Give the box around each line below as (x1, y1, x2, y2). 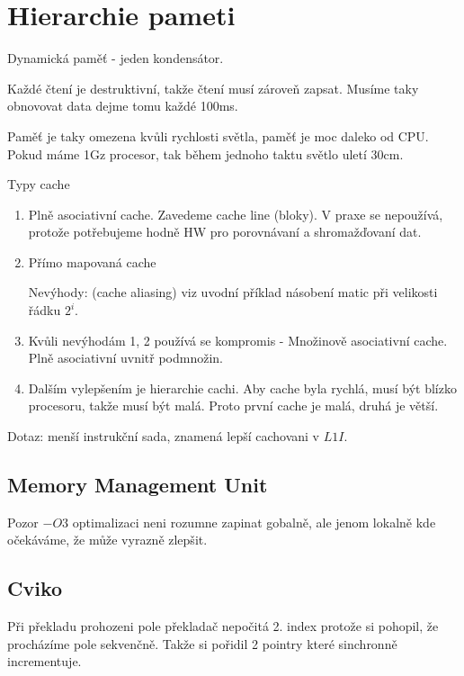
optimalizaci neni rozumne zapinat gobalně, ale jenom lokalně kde (72, 512, 436, 531)
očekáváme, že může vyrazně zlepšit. (7, 530, 208, 549)
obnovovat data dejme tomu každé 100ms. (7, 96, 238, 115)
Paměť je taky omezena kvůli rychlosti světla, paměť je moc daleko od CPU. (7, 126, 429, 145)
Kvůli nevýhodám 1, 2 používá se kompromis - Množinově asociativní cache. (28, 330, 448, 349)
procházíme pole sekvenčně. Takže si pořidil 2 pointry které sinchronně (7, 634, 397, 653)
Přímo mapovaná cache (28, 252, 156, 271)
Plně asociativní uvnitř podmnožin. (28, 348, 223, 367)
